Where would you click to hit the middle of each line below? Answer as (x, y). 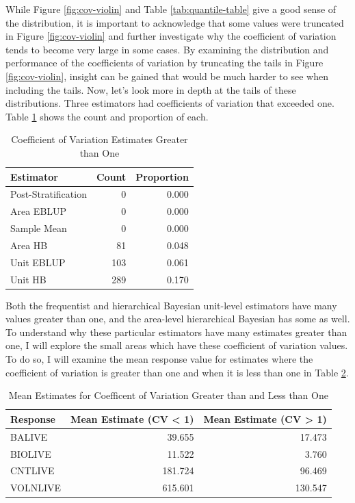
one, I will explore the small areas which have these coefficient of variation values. (177, 345)
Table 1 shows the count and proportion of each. (107, 116)
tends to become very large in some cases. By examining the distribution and (167, 49)
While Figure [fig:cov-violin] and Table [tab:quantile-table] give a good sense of (171, 9)
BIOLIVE (31, 453)
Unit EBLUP (38, 262)
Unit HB (28, 279)
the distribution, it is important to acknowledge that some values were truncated (175, 22)
